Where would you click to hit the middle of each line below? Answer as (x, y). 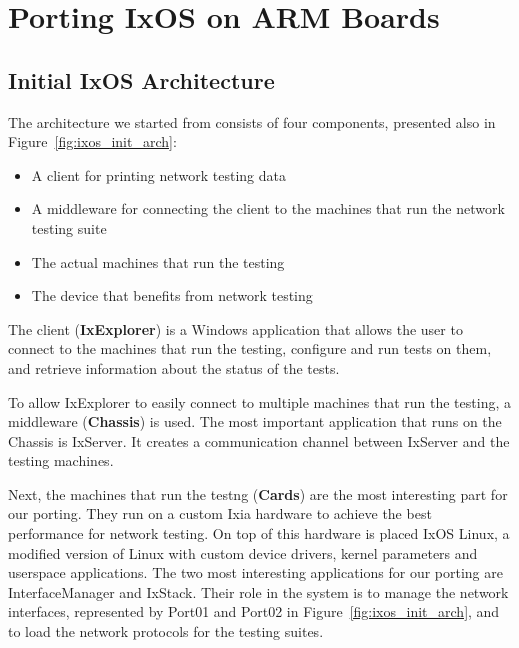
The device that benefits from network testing (172, 295)
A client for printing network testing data (158, 174)
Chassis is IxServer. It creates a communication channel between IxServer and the (259, 440)
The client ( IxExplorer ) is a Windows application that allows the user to (235, 328)
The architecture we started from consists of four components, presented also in (252, 121)
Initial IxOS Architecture (141, 79)
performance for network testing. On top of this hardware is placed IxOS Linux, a (259, 533)
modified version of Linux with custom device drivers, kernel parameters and (243, 552)
